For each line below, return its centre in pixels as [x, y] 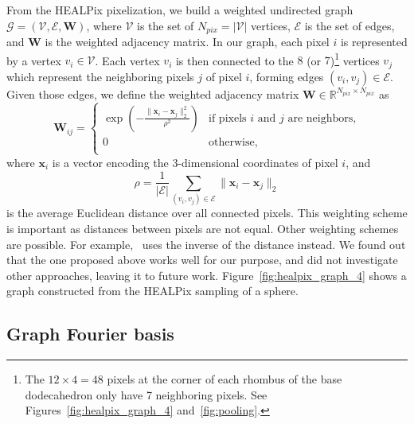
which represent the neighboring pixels [100, 76]
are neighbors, [322, 118]
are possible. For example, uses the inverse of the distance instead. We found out [206, 244]
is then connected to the [234, 60]
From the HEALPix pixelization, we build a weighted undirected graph [180, 10]
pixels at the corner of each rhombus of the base [225, 379]
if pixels [228, 118]
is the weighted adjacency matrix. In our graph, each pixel [187, 42]
